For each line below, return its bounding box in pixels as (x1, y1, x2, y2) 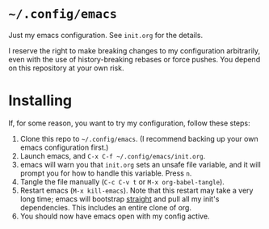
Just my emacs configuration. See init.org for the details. (8, 30, 204, 40)
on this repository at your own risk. (8, 63, 124, 73)
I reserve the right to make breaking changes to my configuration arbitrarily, (8, 45, 261, 55)
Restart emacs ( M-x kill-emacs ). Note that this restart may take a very (19, 185, 254, 195)
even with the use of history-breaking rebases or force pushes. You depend (8, 54, 261, 64)
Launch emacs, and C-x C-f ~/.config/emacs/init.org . (19, 151, 206, 160)
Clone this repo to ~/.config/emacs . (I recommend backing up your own (19, 134, 258, 143)
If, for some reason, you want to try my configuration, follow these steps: (8, 118, 250, 128)
